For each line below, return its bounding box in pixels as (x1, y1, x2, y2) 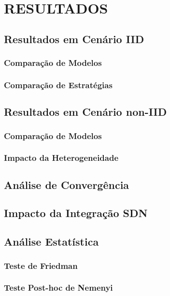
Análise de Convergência (4, 177, 129, 192)
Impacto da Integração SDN (4, 205, 148, 220)
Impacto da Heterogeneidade (4, 152, 119, 164)
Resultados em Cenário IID (4, 31, 144, 46)
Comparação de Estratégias (4, 78, 113, 91)
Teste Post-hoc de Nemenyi (4, 281, 113, 294)
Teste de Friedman (4, 259, 78, 271)
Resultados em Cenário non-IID (4, 104, 167, 119)
